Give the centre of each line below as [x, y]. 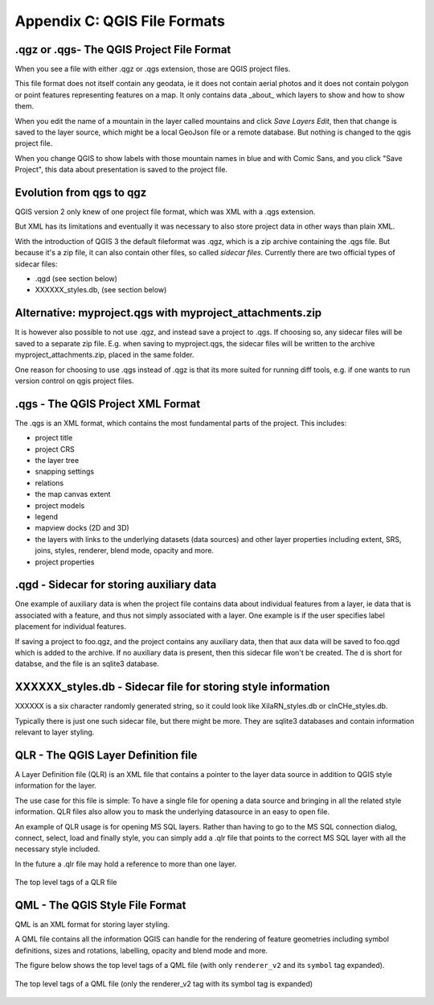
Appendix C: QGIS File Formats [120, 21]
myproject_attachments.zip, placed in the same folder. [104, 355]
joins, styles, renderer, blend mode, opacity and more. [125, 551]
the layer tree [57, 460]
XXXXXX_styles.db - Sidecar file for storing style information [172, 687]
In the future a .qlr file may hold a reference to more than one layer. [126, 864]
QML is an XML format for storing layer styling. [92, 924]
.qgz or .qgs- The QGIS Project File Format [123, 50]
